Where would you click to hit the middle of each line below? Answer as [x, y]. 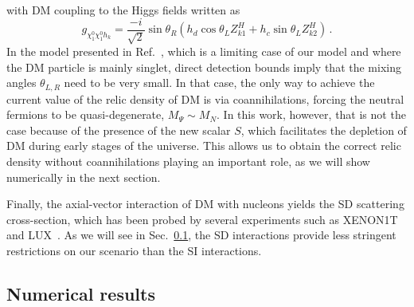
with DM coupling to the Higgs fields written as [123, 10]
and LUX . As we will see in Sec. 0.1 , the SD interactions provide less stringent [201, 235]
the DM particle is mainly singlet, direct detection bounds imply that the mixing [204, 67]
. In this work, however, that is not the [311, 114]
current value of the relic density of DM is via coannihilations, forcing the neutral [205, 98]
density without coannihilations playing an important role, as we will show [188, 161]
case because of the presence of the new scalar [119, 130]
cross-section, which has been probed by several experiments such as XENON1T [202, 219]
